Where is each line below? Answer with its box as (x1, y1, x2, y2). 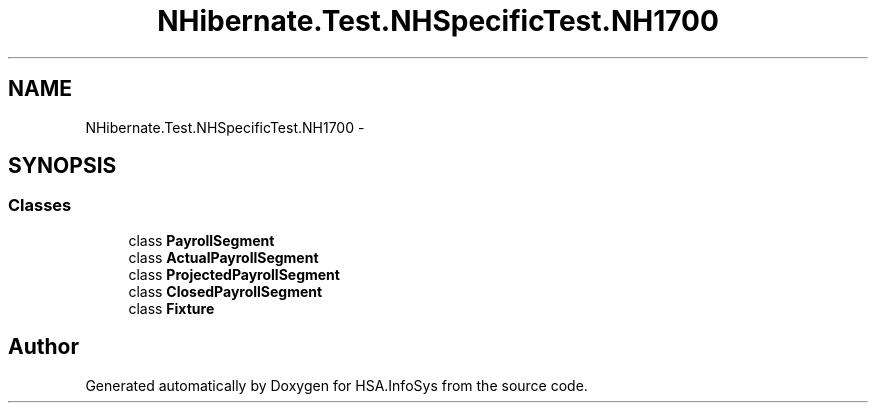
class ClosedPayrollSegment (128, 282, 323, 300)
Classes (8, 195, 72, 216)
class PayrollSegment (128, 231, 275, 249)
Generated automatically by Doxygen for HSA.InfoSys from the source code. (85, 376, 588, 394)
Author (8, 334, 79, 360)
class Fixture (128, 299, 215, 317)
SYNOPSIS (8, 153, 117, 179)
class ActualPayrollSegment (128, 248, 319, 266)
